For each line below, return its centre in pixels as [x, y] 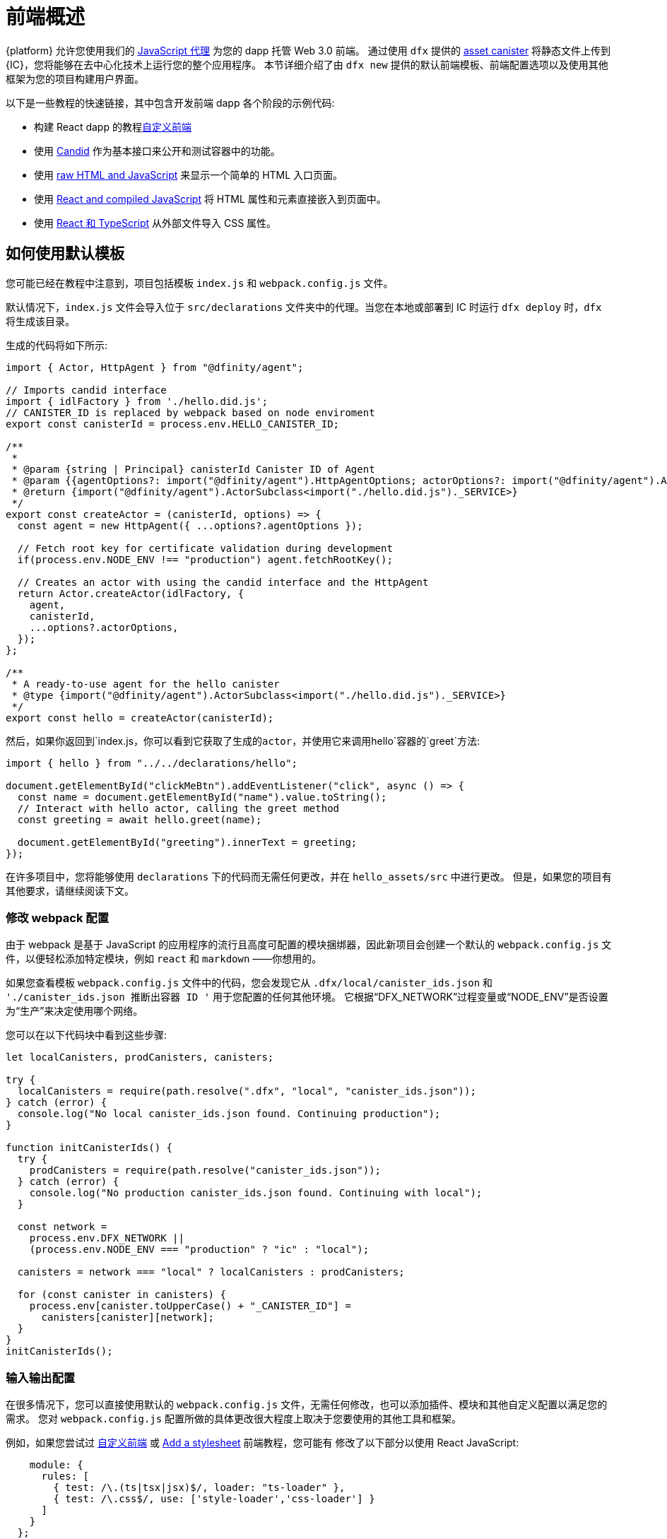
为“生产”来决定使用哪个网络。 [75, 1011]
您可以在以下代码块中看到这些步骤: [87, 1035]
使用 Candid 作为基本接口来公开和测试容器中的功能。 [157, 151]
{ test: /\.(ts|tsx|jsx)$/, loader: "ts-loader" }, [199, 1488]
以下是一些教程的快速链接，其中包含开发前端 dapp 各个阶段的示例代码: [170, 102]
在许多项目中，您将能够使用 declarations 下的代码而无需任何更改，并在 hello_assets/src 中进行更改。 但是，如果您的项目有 [309, 876]
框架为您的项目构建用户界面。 [75, 78]
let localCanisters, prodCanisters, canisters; [140, 1057]
